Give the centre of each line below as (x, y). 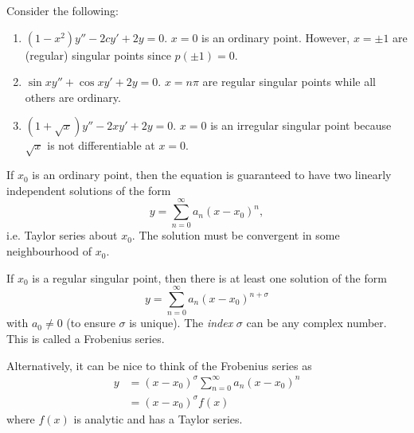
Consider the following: (62, 10)
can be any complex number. (316, 323)
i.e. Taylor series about (62, 235)
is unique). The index (181, 323)
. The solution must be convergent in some (236, 235)
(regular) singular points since (98, 55)
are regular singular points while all (289, 82)
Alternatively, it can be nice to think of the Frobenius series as (159, 365)
